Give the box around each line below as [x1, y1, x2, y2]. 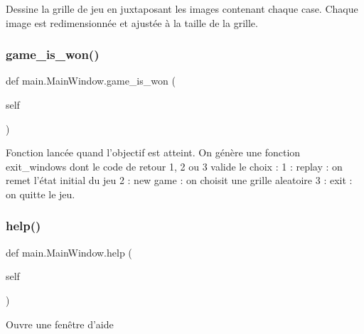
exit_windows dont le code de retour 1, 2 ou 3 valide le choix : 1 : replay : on [6, 158, 343, 173]
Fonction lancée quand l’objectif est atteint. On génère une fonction [6, 145, 301, 160]
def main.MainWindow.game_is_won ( [6, 73, 176, 88]
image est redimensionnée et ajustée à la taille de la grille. [6, 15, 258, 30]
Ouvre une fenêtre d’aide [6, 316, 114, 331]
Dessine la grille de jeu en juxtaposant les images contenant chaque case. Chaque [6, 1, 358, 16]
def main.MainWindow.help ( [6, 244, 132, 259]
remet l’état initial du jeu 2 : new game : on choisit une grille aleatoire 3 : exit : [6, 173, 353, 188]
